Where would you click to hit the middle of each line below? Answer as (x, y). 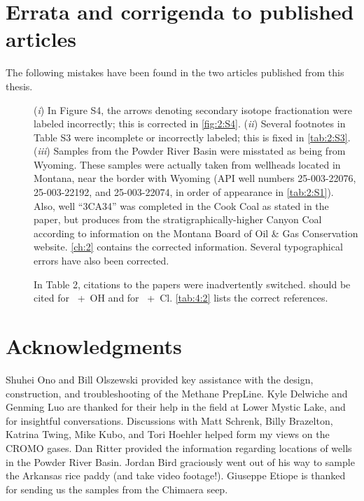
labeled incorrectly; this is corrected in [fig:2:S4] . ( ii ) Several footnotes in (190, 124)
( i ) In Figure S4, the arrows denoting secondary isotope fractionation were (193, 110)
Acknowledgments (94, 346)
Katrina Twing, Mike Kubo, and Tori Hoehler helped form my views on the (168, 434)
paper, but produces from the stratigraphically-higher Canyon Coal (178, 219)
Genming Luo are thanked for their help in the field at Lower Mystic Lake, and (176, 407)
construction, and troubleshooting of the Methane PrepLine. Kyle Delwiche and (177, 393)
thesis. (19, 86)
